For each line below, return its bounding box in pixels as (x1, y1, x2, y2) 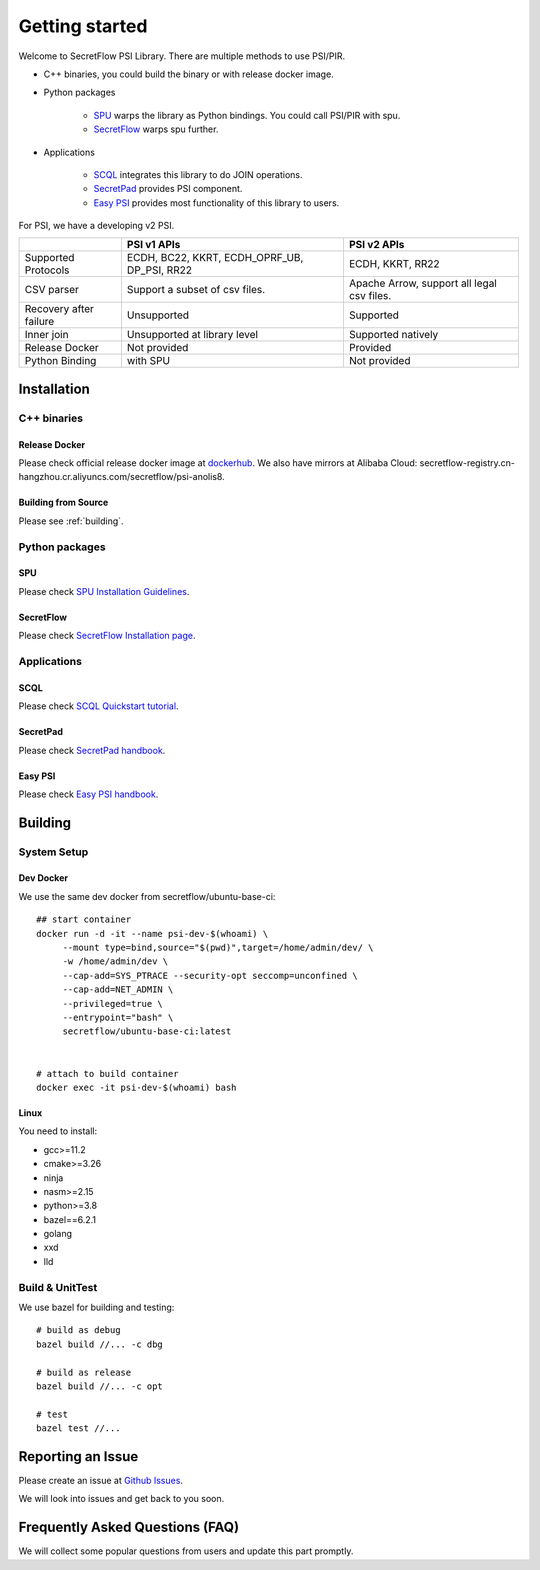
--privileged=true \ (62, 998, 164, 1009)
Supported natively (348, 328, 439, 342)
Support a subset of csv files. (126, 283, 266, 297)
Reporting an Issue (18, 1448, 139, 1465)
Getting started (18, 15, 148, 37)
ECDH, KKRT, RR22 (348, 257, 440, 271)
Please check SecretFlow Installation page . (18, 630, 196, 642)
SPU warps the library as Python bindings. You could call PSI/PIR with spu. (93, 109, 401, 121)
